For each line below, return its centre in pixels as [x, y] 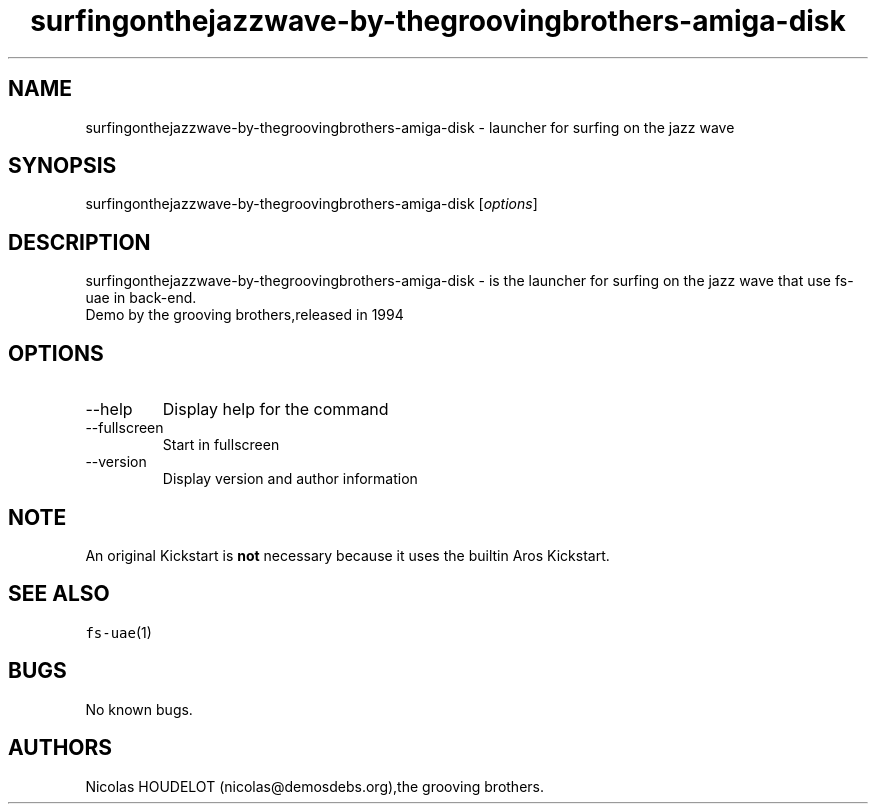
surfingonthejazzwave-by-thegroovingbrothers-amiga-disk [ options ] [311, 204]
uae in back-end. [141, 298]
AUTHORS [60, 748]
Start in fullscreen [221, 445]
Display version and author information [290, 479]
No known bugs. [139, 709]
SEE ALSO [59, 594]
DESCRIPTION [79, 242]
